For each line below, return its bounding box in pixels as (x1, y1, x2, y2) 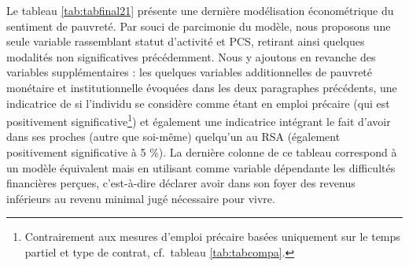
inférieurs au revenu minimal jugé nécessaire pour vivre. (6, 190, 275, 206)
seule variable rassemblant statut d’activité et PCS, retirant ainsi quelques (6, 33, 365, 50)
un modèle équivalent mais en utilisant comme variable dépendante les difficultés (6, 159, 396, 175)
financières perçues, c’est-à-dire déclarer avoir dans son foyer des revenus (6, 175, 356, 191)
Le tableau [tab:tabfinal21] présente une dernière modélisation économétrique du (6, 2, 394, 18)
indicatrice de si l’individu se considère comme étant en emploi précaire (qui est (6, 94, 390, 111)
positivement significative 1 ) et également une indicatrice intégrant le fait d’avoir (6, 111, 391, 129)
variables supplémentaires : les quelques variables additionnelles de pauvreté (6, 64, 373, 80)
